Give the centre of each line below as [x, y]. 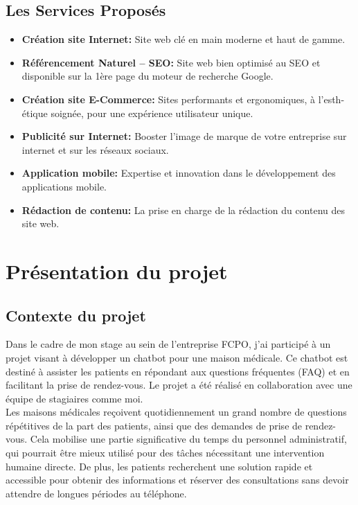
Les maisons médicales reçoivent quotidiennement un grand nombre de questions [176, 412]
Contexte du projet [76, 315]
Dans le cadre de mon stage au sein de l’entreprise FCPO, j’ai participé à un [168, 344]
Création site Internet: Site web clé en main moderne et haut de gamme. [184, 39]
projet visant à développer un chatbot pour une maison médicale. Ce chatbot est [177, 357]
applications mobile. [64, 186]
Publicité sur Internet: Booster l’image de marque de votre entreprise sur [184, 136]
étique [35, 113]
